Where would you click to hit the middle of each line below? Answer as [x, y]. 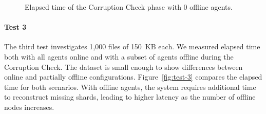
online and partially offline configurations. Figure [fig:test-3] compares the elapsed [133, 77]
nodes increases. [29, 107]
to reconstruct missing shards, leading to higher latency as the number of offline [130, 97]
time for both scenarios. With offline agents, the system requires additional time [130, 87]
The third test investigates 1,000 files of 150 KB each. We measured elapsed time [132, 46]
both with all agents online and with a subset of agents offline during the [119, 56]
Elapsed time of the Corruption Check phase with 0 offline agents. [129, 7]
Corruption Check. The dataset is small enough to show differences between [123, 66]
